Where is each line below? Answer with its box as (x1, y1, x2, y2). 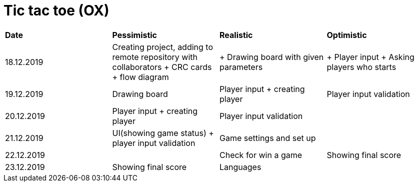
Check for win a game (219, 149, 302, 160)
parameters (219, 61, 263, 72)
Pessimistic (112, 29, 157, 40)
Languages (219, 161, 261, 172)
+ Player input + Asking (326, 51, 414, 62)
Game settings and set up (219, 132, 316, 143)
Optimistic (326, 29, 367, 40)
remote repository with (112, 51, 197, 62)
